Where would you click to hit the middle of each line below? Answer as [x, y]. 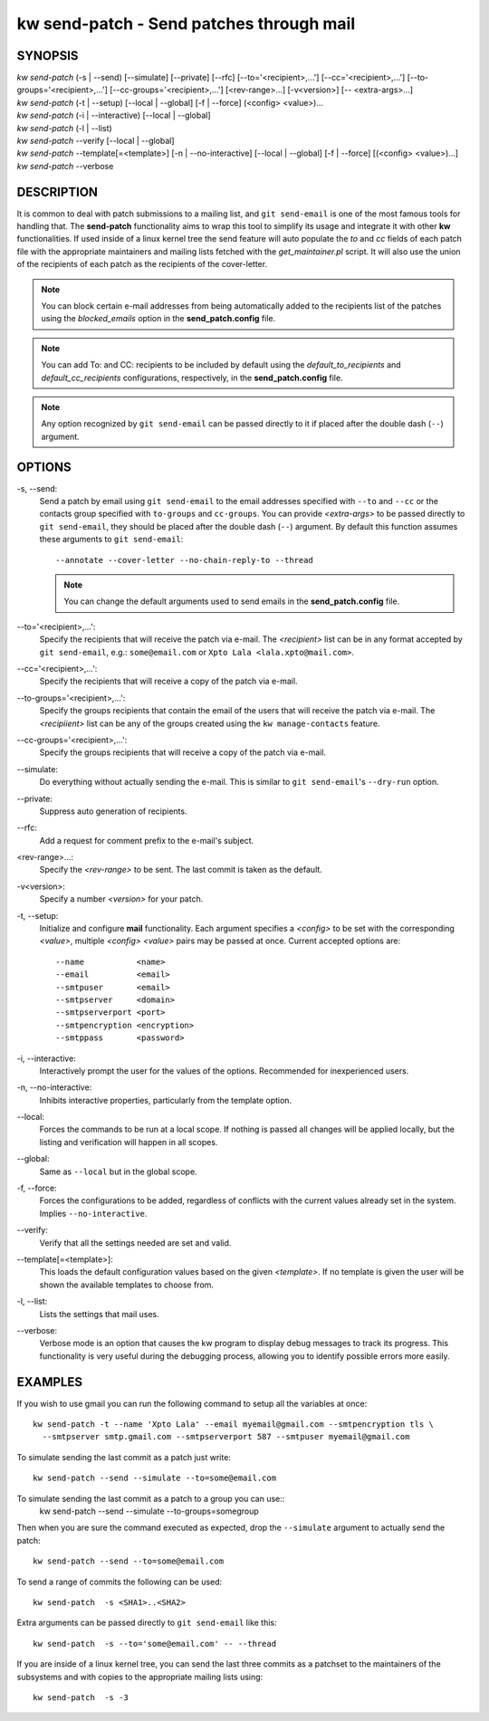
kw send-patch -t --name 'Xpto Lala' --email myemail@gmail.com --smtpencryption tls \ [234, 1425]
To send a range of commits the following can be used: [120, 1582]
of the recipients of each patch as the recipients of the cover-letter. [142, 264]
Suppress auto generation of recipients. [113, 811]
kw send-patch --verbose [65, 166]
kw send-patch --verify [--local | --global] [96, 141]
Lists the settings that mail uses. [100, 1314]
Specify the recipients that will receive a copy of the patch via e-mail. [168, 681]
